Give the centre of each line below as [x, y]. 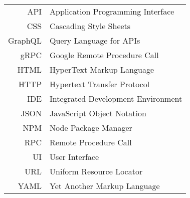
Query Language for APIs [95, 40]
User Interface [74, 157]
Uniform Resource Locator [96, 171]
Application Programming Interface [112, 11]
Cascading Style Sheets [90, 26]
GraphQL [25, 40]
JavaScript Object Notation [98, 113]
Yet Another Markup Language [105, 186]
